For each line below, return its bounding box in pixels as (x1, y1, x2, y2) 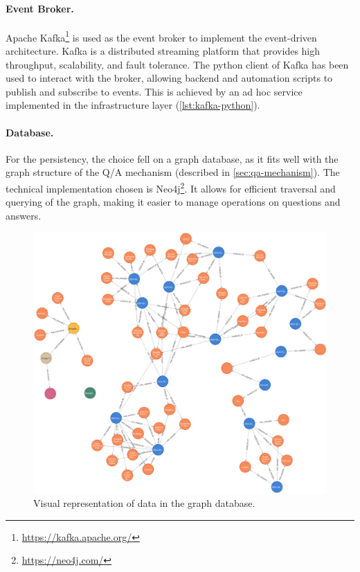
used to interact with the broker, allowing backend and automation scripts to (6, 71, 333, 85)
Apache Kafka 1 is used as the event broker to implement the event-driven (6, 28, 317, 44)
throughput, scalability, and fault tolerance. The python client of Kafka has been (6, 57, 349, 71)
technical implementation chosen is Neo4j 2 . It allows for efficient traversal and (6, 179, 336, 195)
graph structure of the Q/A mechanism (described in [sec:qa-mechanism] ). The (6, 165, 340, 179)
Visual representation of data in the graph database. (33, 496, 255, 510)
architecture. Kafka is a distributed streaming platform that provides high (6, 44, 321, 58)
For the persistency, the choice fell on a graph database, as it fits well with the (6, 151, 339, 166)
